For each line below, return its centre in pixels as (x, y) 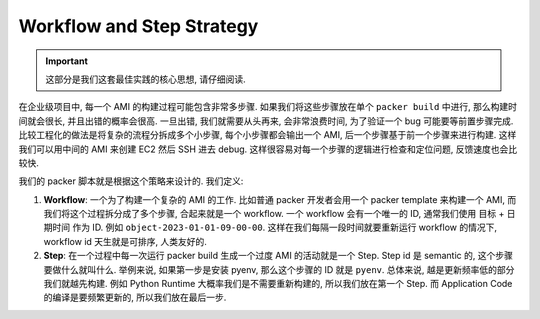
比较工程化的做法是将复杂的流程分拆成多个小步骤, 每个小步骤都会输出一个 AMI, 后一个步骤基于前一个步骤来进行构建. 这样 (267, 135)
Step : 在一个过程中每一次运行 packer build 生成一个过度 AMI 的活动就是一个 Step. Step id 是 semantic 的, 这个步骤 (278, 256)
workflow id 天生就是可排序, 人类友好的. (125, 241)
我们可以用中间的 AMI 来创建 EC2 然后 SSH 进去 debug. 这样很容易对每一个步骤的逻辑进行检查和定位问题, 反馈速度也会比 (268, 149)
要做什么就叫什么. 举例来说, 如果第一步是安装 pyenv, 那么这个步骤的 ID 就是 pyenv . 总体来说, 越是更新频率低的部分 (279, 269)
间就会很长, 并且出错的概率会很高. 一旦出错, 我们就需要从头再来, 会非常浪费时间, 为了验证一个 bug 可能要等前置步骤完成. (266, 121)
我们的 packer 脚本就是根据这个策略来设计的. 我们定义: (131, 181)
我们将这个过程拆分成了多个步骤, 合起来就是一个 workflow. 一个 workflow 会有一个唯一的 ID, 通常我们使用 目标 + (274, 214)
